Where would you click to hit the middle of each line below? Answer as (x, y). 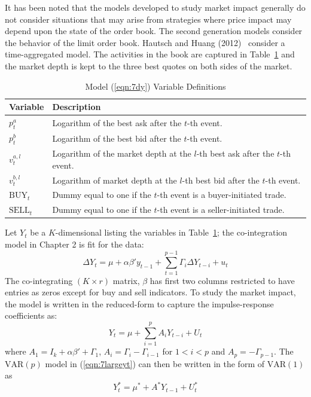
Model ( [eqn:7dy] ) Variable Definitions (155, 86)
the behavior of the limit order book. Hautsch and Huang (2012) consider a (145, 42)
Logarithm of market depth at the (115, 180)
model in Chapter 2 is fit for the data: (74, 244)
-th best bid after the (221, 180)
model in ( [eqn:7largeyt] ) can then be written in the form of (155, 363)
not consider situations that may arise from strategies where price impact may (148, 19)
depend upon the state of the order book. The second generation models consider (154, 31)
